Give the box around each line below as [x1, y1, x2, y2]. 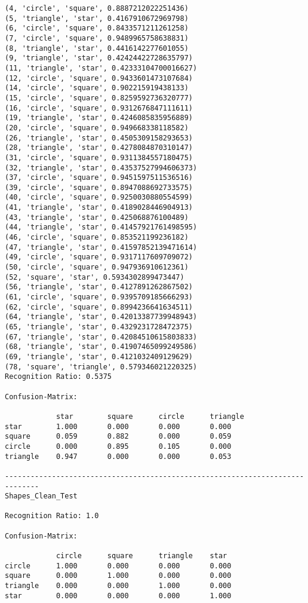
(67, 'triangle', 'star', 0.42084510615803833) [5, 332, 198, 341]
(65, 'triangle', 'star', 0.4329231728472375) [5, 323, 193, 331]
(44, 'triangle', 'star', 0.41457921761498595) [5, 223, 198, 232]
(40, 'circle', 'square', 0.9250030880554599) [5, 193, 193, 202]
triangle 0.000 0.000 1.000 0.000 [5, 581, 232, 590]
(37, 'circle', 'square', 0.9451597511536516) [5, 173, 193, 182]
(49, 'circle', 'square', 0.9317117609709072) [5, 253, 193, 262]
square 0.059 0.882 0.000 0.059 [5, 432, 232, 441]
